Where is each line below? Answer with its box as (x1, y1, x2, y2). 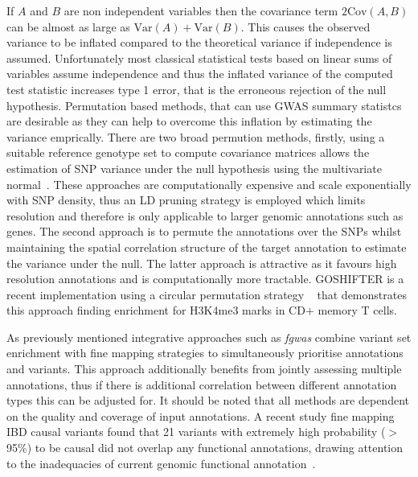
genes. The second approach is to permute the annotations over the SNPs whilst (6, 223, 402, 240)
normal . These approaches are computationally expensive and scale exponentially (6, 175, 412, 192)
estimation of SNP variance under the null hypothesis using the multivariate (6, 159, 382, 176)
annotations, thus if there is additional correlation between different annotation (6, 376, 397, 393)
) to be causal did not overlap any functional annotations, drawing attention (27, 439, 404, 456)
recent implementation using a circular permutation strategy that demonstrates (6, 286, 407, 302)
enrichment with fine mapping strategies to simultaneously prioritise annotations (6, 344, 404, 361)
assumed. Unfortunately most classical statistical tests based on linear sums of (6, 49, 392, 66)
